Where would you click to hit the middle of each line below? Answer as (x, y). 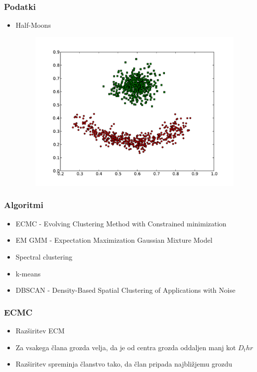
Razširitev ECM (40, 330)
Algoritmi (24, 205)
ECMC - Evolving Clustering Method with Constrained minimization (121, 223)
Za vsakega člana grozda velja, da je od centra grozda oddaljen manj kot (126, 347)
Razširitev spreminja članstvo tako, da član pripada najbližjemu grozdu (124, 364)
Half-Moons (33, 25)
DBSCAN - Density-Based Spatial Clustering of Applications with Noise (126, 290)
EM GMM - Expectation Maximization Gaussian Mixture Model (114, 240)
